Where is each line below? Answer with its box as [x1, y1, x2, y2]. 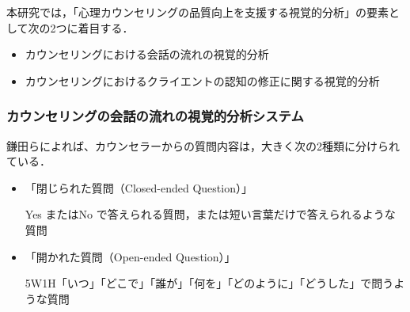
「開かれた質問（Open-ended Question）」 [25, 248, 236, 264]
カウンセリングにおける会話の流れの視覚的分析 [25, 46, 269, 63]
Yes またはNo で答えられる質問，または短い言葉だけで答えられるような [25, 206, 396, 223]
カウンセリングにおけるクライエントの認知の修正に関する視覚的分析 [25, 72, 380, 89]
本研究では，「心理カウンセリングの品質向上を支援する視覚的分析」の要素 [6, 4, 389, 20]
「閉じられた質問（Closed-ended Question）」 [25, 179, 252, 196]
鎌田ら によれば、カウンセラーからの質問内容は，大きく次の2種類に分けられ [6, 137, 400, 154]
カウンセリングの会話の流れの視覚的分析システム [6, 106, 304, 126]
